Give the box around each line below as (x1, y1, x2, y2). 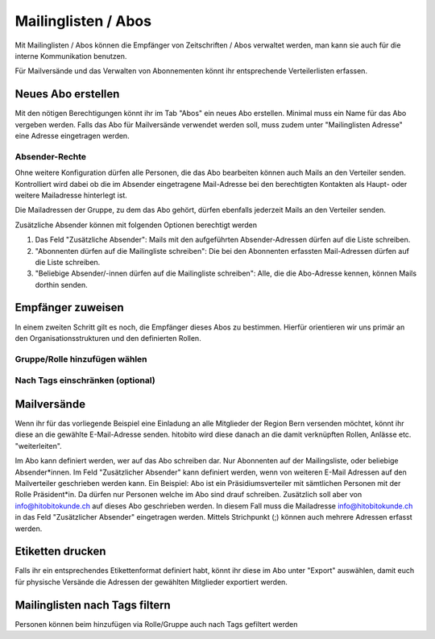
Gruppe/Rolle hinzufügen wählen (14, 353, 148, 364)
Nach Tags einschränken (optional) (14, 375, 156, 386)
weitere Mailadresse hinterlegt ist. (14, 190, 128, 200)
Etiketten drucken (14, 545, 106, 558)
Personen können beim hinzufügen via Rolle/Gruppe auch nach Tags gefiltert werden (14, 619, 298, 629)
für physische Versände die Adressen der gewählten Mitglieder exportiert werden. (14, 577, 288, 587)
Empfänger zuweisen (14, 301, 124, 314)
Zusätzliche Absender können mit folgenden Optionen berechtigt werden (14, 220, 258, 230)
